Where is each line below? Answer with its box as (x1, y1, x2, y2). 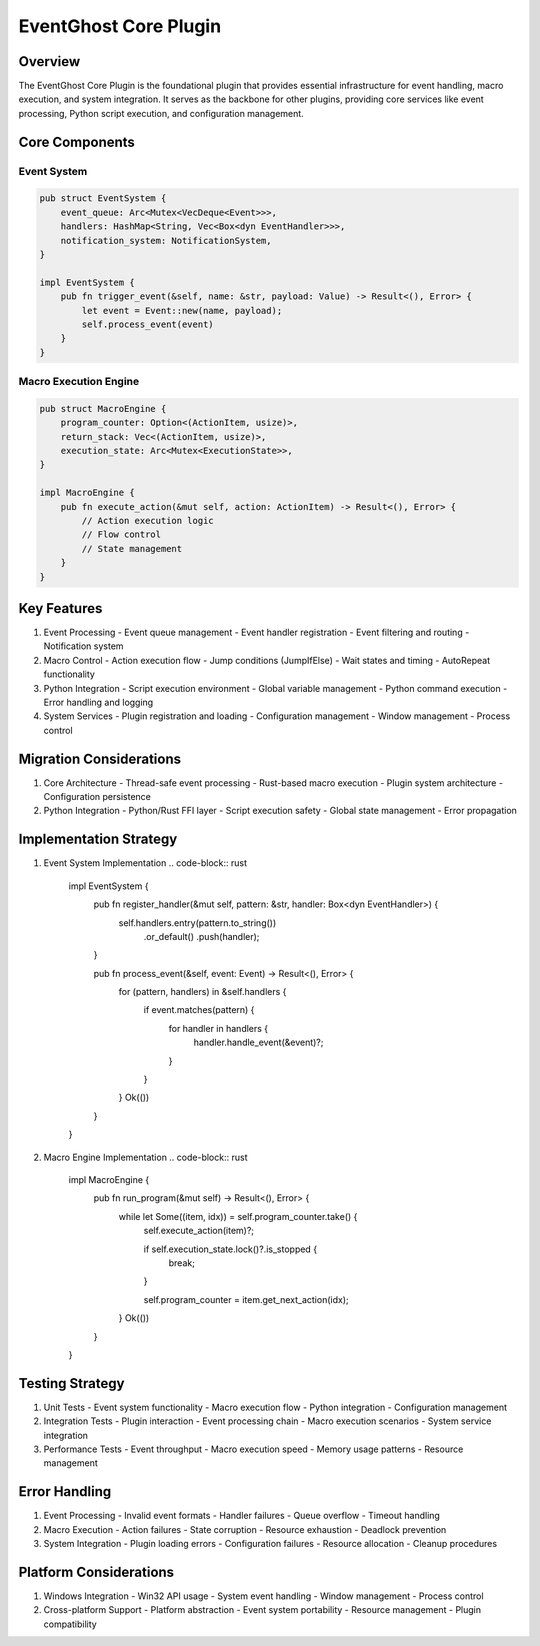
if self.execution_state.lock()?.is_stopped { (143, 1243, 318, 1255)
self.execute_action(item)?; (143, 1225, 255, 1237)
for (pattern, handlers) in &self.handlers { (118, 986, 287, 998)
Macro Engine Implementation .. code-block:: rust (43, 1151, 248, 1163)
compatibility (43, 1618, 97, 1630)
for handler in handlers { (168, 1022, 269, 1034)
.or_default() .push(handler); (143, 930, 260, 942)
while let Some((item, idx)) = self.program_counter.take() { (118, 1210, 358, 1222)
